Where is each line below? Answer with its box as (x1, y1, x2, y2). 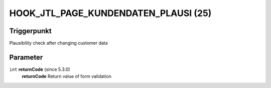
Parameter (9, 53, 43, 61)
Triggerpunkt (9, 27, 52, 35)
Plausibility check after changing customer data (9, 40, 108, 46)
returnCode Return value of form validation (22, 73, 111, 79)
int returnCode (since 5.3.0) (9, 66, 70, 72)
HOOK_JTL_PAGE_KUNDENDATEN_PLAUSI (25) (9, 8, 212, 19)
